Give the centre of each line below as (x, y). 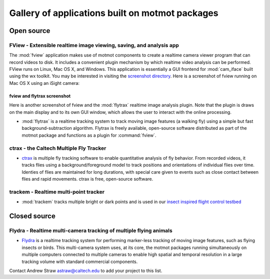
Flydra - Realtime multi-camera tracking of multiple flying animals (91, 231)
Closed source (32, 216)
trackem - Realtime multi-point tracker (57, 192)
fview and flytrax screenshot (40, 96)
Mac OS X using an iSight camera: (44, 83)
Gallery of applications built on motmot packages (114, 13)
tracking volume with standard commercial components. (80, 262)
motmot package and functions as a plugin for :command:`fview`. (89, 135)
